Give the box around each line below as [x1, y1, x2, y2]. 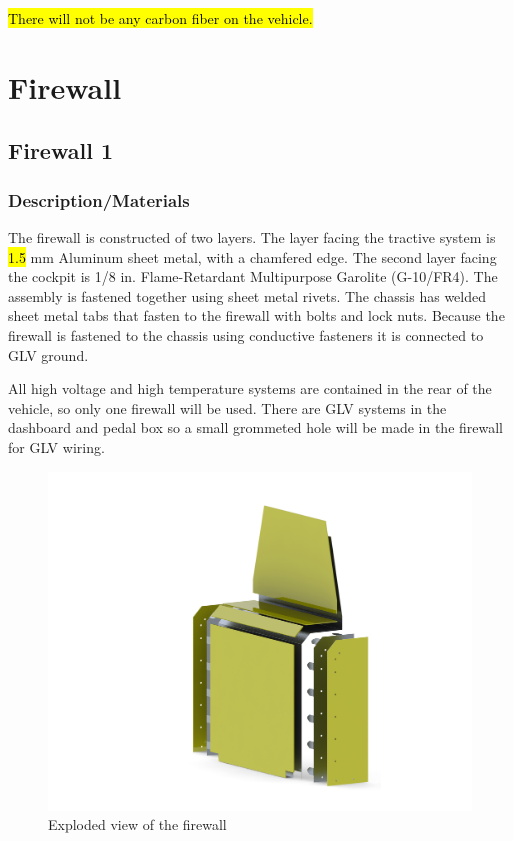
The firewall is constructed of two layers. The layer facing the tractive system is [8, 226, 496, 247]
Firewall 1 [8, 135, 113, 166]
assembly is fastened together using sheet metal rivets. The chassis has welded [8, 285, 487, 306]
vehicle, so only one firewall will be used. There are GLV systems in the [8, 397, 447, 418]
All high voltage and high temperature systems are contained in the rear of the [8, 378, 492, 399]
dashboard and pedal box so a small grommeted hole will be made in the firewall [8, 417, 504, 438]
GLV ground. [8, 344, 89, 365]
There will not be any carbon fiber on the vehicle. [8, 8, 313, 28]
